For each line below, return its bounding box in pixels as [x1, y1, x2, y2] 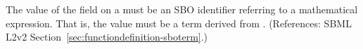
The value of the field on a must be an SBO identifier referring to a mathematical [6, 2, 358, 16]
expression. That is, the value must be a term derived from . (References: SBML [6, 15, 352, 30]
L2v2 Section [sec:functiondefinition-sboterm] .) [6, 29, 208, 44]
